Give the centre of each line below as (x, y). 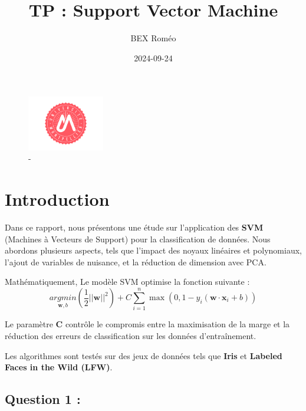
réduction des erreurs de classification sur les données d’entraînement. (131, 335)
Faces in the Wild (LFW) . (59, 367)
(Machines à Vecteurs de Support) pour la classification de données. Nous (138, 239)
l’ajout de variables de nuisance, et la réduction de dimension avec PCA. (136, 262)
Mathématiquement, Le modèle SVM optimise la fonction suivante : (127, 282)
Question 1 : (43, 399)
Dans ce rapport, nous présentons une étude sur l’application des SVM (134, 227)
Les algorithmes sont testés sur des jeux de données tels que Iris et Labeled (144, 355)
